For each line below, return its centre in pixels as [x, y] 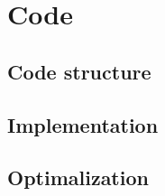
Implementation [83, 124]
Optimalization [78, 177]
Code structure [79, 71]
